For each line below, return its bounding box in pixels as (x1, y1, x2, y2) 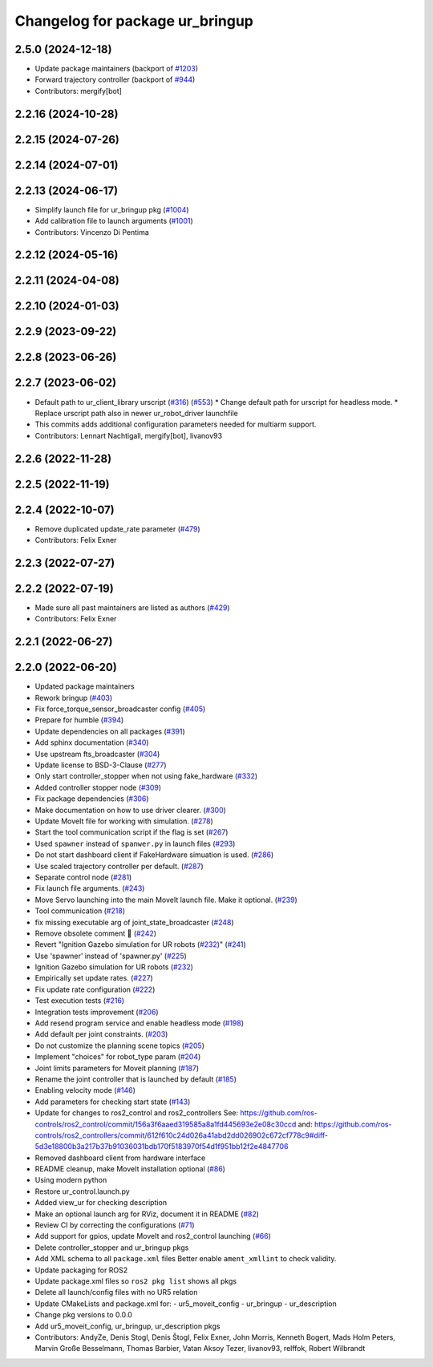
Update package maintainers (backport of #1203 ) (34, 64, 199, 74)
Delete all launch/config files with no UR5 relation (34, 1288, 198, 1297)
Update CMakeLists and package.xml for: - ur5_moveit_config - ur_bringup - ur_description (34, 1299, 337, 1308)
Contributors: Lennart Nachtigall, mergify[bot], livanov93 (34, 431, 223, 440)
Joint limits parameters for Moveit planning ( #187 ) (34, 1063, 200, 1073)
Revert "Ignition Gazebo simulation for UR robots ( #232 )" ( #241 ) (34, 940, 246, 949)
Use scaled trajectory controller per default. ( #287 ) (34, 861, 204, 871)
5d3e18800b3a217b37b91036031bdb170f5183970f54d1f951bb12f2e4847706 (34, 1142, 289, 1151)
